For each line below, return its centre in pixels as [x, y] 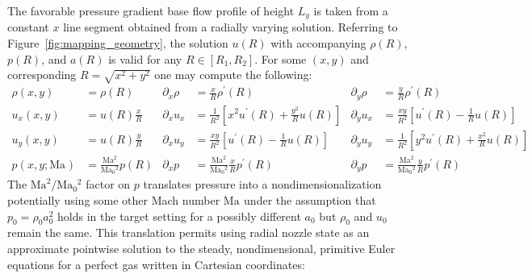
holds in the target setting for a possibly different [179, 216]
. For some [281, 58]
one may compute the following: [233, 75]
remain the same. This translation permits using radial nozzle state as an [189, 232]
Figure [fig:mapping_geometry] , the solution [118, 43]
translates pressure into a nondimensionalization [262, 184]
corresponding [42, 75]
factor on [108, 184]
